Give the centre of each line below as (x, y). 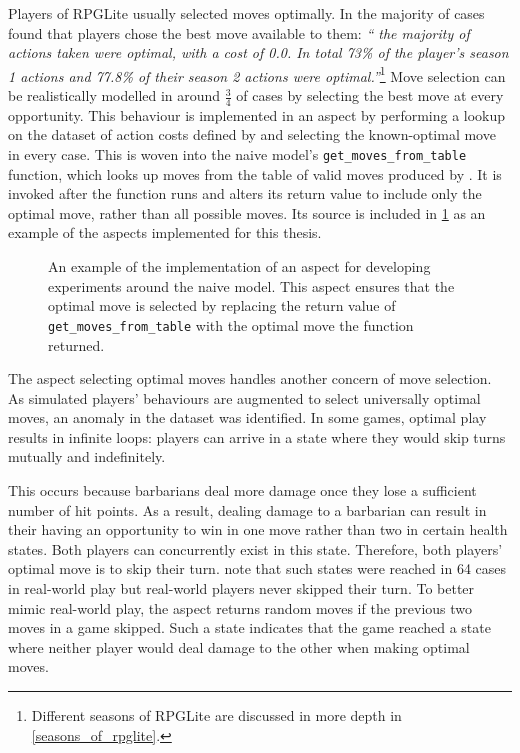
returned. (76, 344)
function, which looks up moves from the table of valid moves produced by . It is (255, 173)
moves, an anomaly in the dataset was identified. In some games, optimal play (247, 417)
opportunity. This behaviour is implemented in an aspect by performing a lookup (257, 114)
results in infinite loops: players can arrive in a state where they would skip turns (257, 436)
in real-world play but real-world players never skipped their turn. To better (241, 588)
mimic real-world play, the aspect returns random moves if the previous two (240, 607)
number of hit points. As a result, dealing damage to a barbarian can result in (247, 509)
